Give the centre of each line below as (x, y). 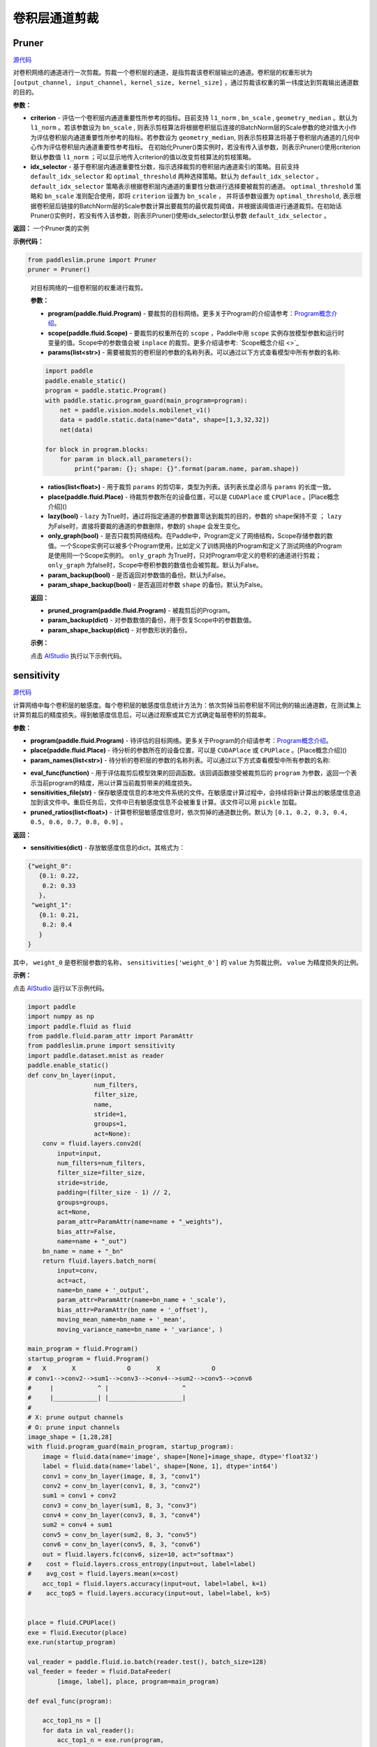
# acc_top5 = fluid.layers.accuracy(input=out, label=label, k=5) (149, 1594)
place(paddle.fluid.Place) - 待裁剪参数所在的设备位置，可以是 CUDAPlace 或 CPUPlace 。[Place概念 (194, 497)
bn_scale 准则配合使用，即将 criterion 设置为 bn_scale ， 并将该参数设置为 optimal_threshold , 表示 (200, 196)
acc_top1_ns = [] (72, 1720)
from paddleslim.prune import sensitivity (101, 1046)
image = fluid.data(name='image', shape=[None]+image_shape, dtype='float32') (180, 1456)
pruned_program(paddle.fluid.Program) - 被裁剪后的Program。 (141, 610)
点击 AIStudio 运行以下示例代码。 (60, 988)
